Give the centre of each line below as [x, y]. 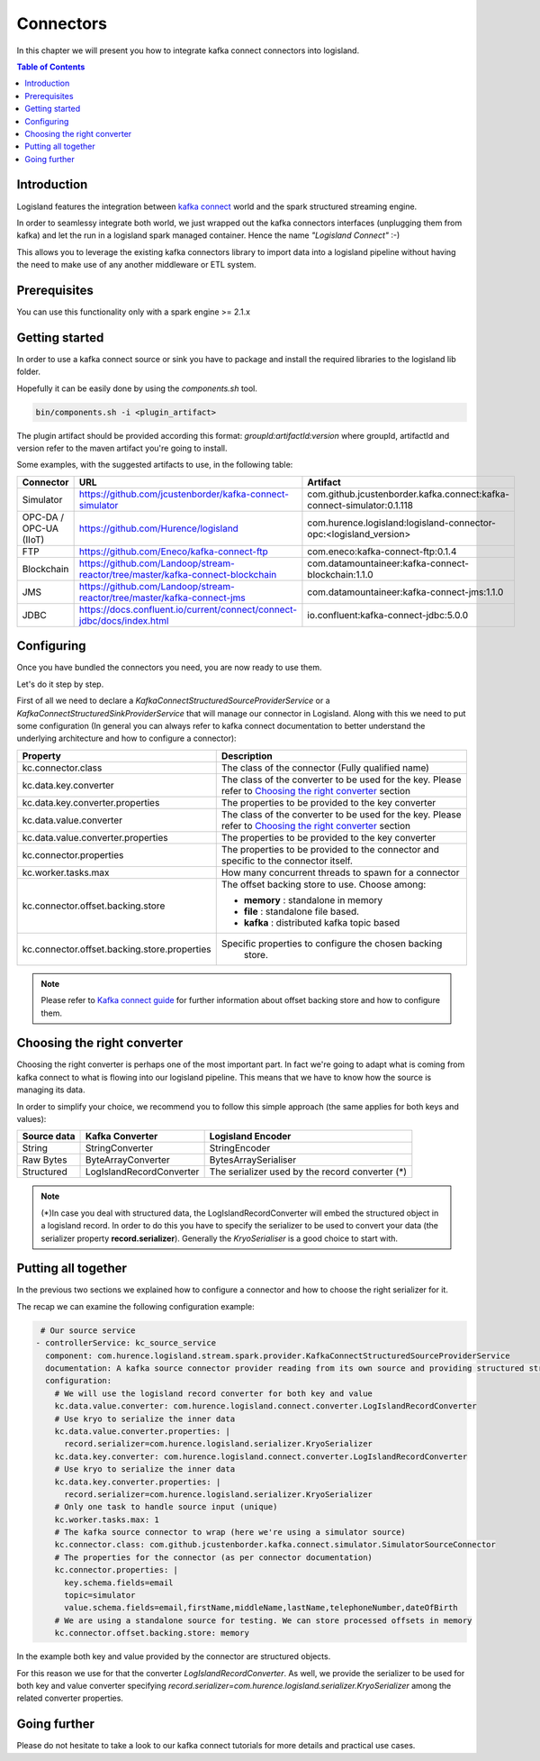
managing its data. [51, 1090]
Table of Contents [51, 67]
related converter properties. [70, 1698]
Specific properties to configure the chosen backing [332, 944]
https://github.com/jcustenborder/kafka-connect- [184, 494]
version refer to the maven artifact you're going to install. [122, 448]
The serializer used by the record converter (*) [308, 1172]
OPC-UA [40, 528]
